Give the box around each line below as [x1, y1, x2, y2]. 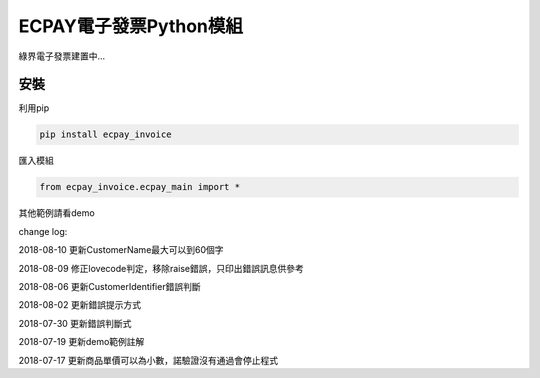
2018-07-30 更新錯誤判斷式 [18, 317, 132, 329]
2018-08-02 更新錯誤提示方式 [18, 299, 142, 311]
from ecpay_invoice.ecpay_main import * [39, 181, 240, 193]
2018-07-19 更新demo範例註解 [18, 336, 145, 348]
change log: [18, 225, 68, 237]
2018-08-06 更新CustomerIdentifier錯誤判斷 [18, 280, 201, 292]
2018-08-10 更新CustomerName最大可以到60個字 [18, 244, 224, 256]
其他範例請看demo [18, 207, 95, 219]
